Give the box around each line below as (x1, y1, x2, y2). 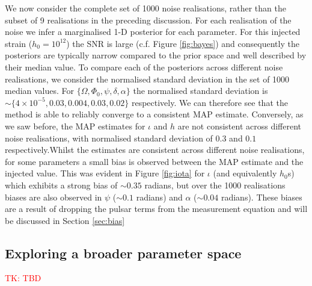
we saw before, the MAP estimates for (5, 119, 145, 132)
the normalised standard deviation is (133, 84, 268, 97)
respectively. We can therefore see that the (131, 96, 288, 108)
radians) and (136, 190, 183, 203)
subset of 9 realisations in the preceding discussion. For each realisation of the (5, 13, 292, 26)
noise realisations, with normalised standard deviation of (5, 131, 213, 144)
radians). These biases (221, 190, 302, 203)
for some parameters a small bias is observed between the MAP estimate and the (5, 155, 304, 167)
